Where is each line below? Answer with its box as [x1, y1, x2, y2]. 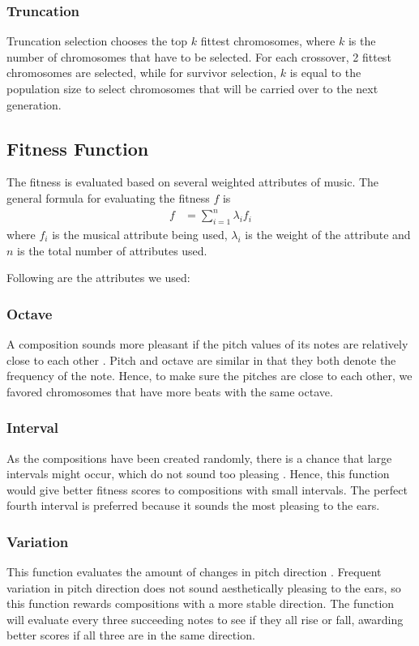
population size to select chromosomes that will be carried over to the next [6, 80, 378, 96]
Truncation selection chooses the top [6, 32, 188, 49]
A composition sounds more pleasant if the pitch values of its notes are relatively [6, 335, 408, 352]
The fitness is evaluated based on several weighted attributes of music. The [6, 173, 379, 190]
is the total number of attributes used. [17, 242, 207, 259]
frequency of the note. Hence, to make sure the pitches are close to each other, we [6, 367, 413, 384]
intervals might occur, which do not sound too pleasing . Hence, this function [6, 465, 390, 482]
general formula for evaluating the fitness [6, 189, 210, 206]
